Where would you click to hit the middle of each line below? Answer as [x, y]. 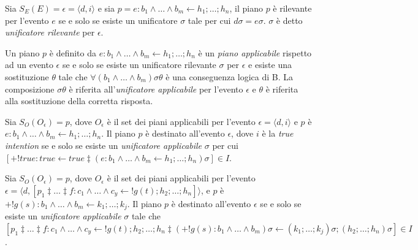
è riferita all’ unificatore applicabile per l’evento [156, 89]
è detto [289, 20]
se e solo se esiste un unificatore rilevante [139, 65]
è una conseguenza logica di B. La [230, 76]
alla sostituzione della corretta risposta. [79, 101]
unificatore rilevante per [50, 32]
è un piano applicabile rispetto [255, 52]
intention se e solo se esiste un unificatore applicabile [104, 145]
